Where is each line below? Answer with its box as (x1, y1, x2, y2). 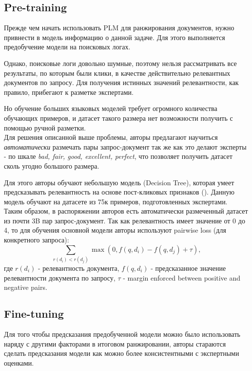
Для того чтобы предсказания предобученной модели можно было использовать (4, 328, 240, 339)
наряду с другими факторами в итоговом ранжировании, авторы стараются (4, 338, 226, 349)
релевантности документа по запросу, (4, 272, 116, 283)
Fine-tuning (4, 306, 64, 321)
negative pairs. (4, 282, 47, 292)
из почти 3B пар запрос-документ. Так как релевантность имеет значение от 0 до (4, 215, 245, 225)
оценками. (4, 357, 34, 368)
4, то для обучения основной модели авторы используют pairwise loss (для (4, 225, 226, 235)
